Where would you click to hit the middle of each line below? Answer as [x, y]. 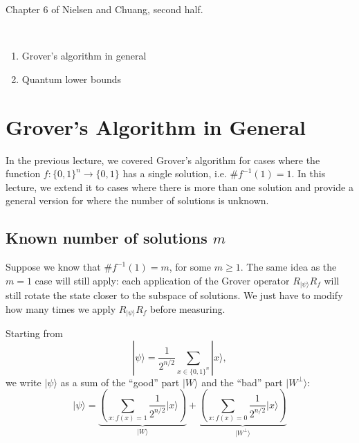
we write [24, 382]
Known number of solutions [107, 238]
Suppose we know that [53, 267]
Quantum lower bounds [72, 79]
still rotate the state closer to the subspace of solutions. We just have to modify [174, 295]
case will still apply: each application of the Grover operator [162, 280]
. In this [309, 173]
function [23, 173]
